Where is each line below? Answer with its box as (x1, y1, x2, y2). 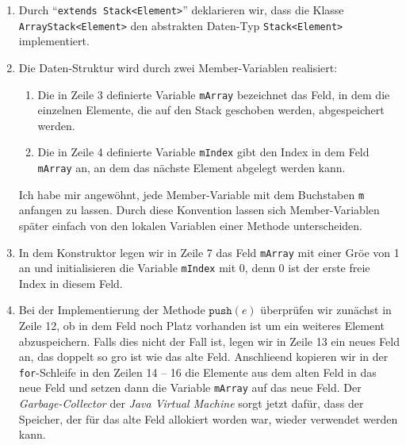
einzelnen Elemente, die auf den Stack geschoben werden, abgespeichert (37, 102, 385, 118)
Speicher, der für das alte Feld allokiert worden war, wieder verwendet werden (18, 410, 398, 427)
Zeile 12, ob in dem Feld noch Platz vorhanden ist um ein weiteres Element (18, 317, 385, 333)
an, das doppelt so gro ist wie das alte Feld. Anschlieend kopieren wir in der (18, 348, 389, 365)
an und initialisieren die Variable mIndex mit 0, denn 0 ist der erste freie (18, 259, 370, 276)
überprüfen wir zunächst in (260, 301, 392, 318)
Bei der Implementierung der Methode (18, 301, 205, 318)
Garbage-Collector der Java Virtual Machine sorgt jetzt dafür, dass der (18, 395, 364, 412)
